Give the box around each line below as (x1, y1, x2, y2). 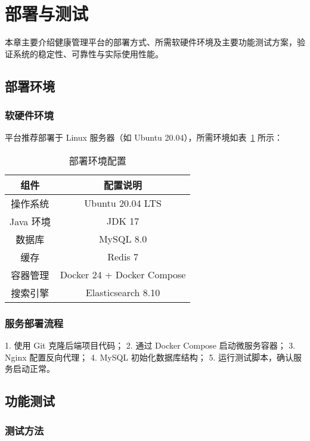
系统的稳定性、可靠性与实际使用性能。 (13, 47, 163, 60)
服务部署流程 (5, 315, 64, 330)
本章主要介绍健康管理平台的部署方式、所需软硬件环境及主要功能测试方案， (5, 36, 297, 48)
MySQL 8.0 (98, 232, 147, 246)
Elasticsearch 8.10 (85, 285, 160, 300)
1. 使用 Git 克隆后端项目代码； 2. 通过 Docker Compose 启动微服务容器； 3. (5, 339, 296, 352)
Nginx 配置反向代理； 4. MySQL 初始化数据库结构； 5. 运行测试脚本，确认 (5, 350, 293, 363)
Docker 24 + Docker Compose (60, 268, 186, 282)
